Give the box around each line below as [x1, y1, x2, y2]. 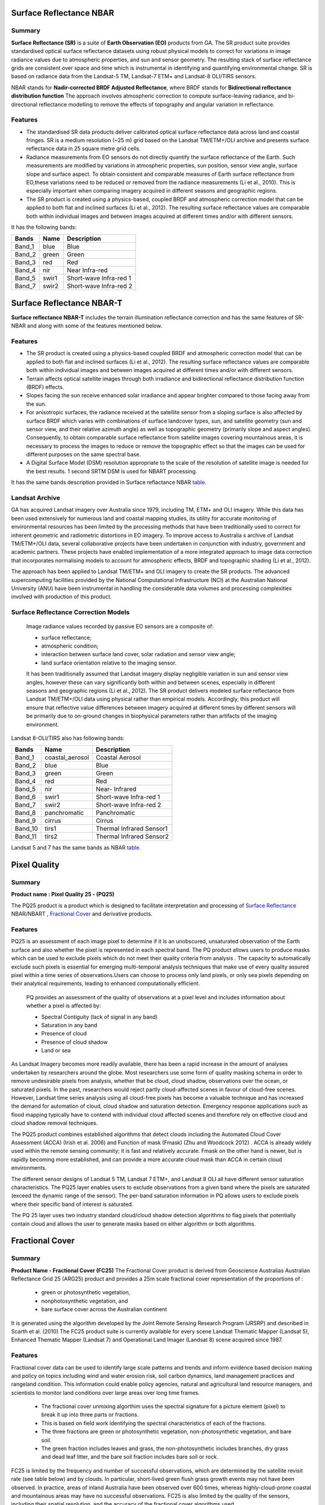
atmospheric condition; [41, 642, 99, 650]
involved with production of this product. [11, 593, 112, 600]
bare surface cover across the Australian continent [41, 1306, 167, 1313]
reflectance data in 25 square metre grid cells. [26, 145, 141, 152]
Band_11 [14, 833, 37, 841]
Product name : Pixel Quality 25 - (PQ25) [11, 891, 114, 898]
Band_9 [14, 816, 36, 825]
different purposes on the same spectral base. [26, 451, 141, 458]
